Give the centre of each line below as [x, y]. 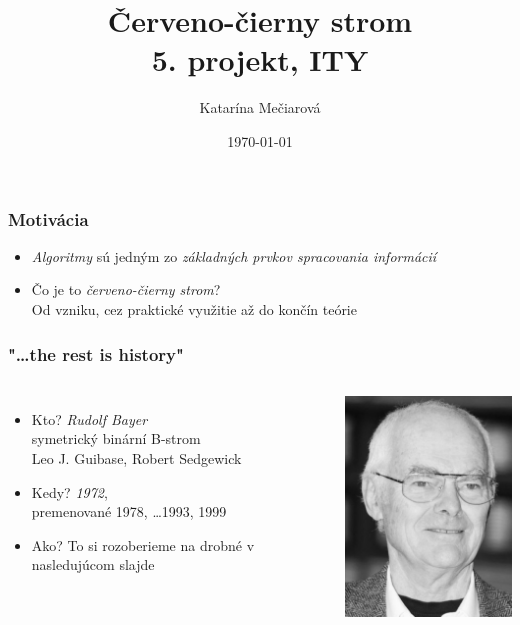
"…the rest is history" [96, 353]
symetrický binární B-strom [116, 438]
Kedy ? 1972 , [69, 491]
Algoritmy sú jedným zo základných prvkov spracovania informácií [234, 255]
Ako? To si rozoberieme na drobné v [143, 544]
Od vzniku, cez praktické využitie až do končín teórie [194, 308]
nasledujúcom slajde [93, 564]
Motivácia [48, 218]
